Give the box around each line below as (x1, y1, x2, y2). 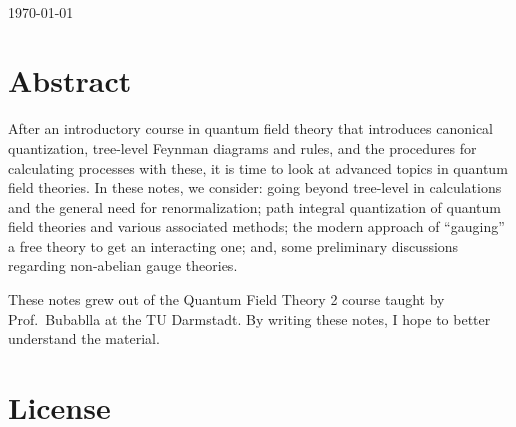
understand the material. (8, 328, 160, 349)
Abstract (8, 60, 132, 101)
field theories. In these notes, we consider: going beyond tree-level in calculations (8, 177, 502, 198)
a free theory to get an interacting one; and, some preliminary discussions (8, 235, 459, 256)
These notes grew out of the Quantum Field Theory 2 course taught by (8, 289, 445, 310)
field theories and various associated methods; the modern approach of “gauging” (8, 216, 505, 237)
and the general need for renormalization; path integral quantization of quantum (8, 196, 501, 217)
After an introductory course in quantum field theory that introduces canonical (8, 118, 494, 139)
